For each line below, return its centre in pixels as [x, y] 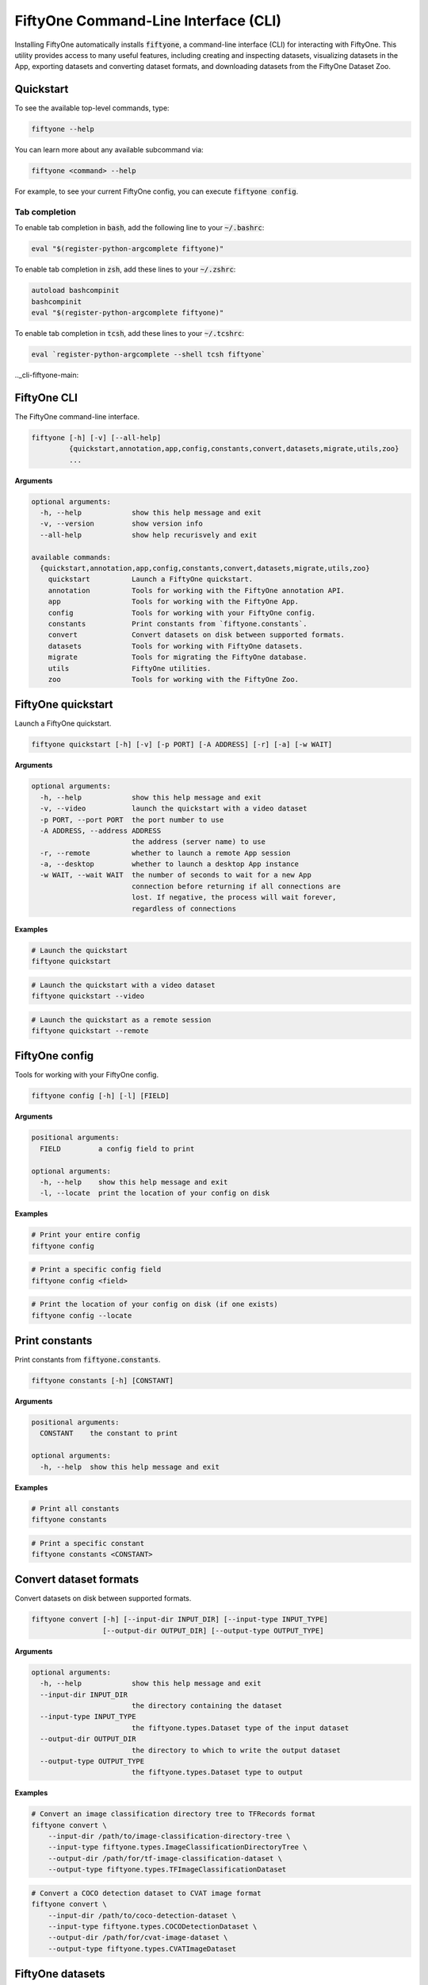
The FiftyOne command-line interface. [77, 416]
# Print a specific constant [88, 1543]
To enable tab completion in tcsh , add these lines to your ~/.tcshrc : [130, 333]
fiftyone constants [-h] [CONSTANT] [103, 1381]
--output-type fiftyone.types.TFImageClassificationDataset [167, 1869]
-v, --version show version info [122, 524]
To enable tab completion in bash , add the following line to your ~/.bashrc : [139, 228]
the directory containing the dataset [207, 1706]
